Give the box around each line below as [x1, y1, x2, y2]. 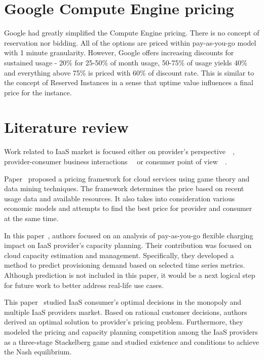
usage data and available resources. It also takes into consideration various [4, 193, 235, 203]
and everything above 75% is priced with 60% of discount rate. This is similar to [4, 67, 254, 78]
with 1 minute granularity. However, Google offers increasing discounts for [4, 47, 234, 58]
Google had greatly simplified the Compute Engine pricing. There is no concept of [4, 27, 259, 38]
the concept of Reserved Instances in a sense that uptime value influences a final [4, 77, 253, 88]
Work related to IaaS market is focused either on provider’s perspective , [4, 146, 235, 157]
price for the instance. [4, 87, 72, 97]
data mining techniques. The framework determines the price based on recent [4, 183, 244, 194]
